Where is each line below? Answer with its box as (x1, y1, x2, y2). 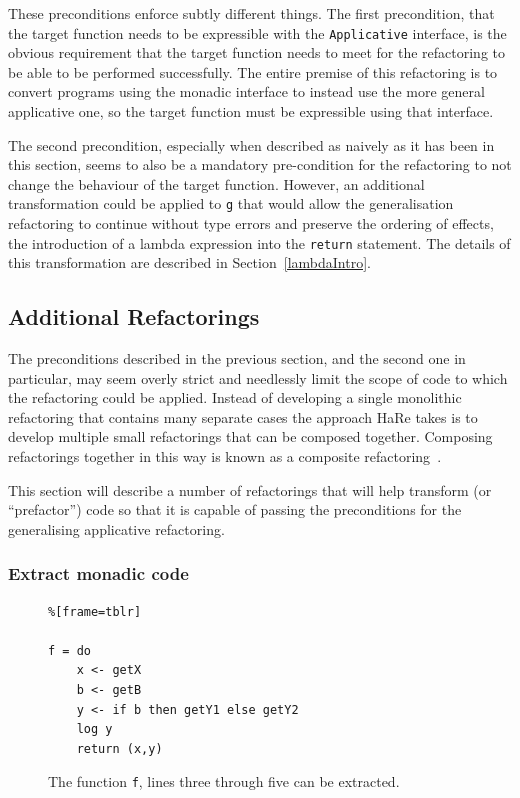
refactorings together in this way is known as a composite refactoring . (8, 446, 442, 467)
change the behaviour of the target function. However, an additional (8, 173, 425, 194)
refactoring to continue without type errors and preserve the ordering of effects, (8, 213, 494, 234)
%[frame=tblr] (48, 604, 142, 619)
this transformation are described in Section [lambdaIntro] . (8, 252, 371, 273)
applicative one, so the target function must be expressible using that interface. (8, 101, 494, 122)
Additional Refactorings (8, 301, 260, 332)
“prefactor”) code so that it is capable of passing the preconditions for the (8, 499, 462, 520)
